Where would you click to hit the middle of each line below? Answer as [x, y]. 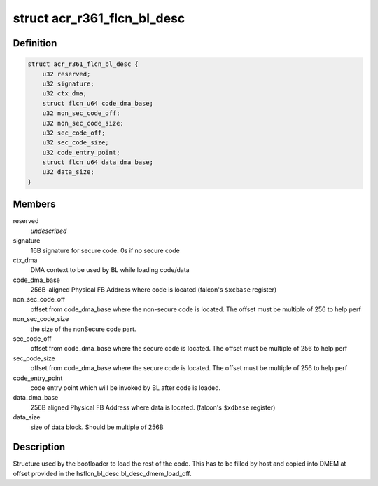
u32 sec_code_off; [74, 133]
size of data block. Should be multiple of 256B [97, 427]
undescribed [49, 231]
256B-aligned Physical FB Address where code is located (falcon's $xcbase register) [154, 290]
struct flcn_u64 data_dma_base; [98, 162]
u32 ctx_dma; [65, 94]
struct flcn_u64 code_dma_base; [98, 103]
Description [39, 447]
